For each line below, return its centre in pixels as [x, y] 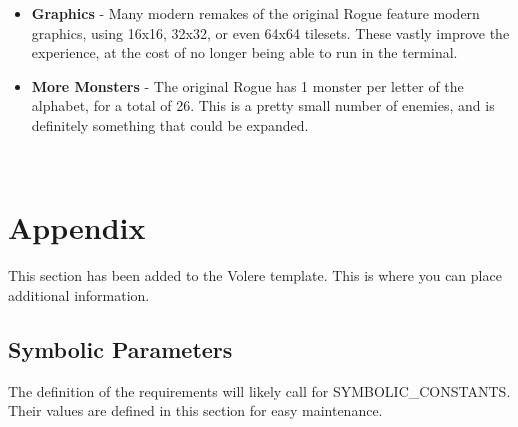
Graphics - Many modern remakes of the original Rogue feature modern [255, 13]
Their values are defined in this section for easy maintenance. [195, 410]
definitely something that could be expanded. [170, 124]
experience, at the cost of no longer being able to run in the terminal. [244, 52]
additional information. [79, 294]
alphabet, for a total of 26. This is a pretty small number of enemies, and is [263, 105]
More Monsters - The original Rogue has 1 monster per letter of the [247, 85]
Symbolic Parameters [120, 348]
